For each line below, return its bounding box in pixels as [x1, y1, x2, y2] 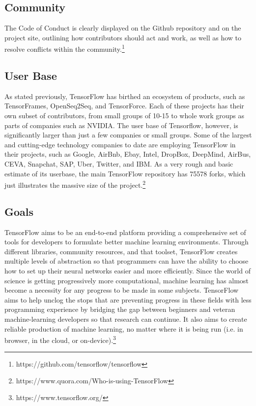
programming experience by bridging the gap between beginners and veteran [4, 304, 235, 314]
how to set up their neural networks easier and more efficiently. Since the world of [4, 266, 251, 276]
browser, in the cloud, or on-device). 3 [4, 334, 116, 345]
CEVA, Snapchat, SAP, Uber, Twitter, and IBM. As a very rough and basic [4, 159, 233, 169]
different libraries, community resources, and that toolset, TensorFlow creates [4, 246, 238, 256]
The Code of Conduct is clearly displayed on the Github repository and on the [4, 23, 241, 33]
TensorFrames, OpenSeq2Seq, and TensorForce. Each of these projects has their [4, 101, 244, 111]
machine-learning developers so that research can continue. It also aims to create [4, 313, 247, 324]
